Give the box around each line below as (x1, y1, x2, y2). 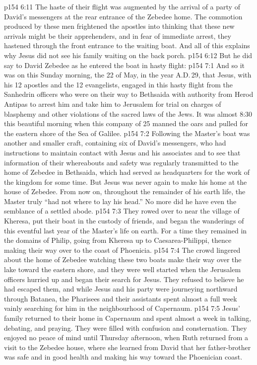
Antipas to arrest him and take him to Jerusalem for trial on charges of (4, 98, 221, 109)
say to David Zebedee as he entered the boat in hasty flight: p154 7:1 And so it (4, 60, 245, 70)
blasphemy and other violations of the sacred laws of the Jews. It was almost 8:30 (4, 108, 253, 119)
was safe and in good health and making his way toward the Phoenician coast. (4, 352, 243, 362)
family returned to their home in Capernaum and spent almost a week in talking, (4, 313, 252, 323)
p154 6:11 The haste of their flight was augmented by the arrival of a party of (4, 1, 240, 11)
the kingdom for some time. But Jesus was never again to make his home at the (4, 176, 247, 187)
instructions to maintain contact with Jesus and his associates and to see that (4, 147, 241, 157)
